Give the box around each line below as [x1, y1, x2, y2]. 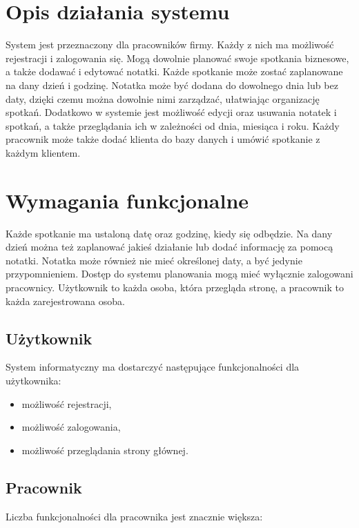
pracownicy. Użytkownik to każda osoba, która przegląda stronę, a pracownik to [6, 280, 344, 294]
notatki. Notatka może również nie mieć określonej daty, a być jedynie [6, 253, 302, 267]
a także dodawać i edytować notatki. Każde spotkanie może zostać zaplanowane [6, 64, 343, 79]
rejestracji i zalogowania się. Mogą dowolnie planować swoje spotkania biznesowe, [6, 50, 349, 65]
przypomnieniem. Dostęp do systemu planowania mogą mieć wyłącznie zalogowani [6, 266, 353, 281]
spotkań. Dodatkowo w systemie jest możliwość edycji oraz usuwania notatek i [6, 105, 337, 119]
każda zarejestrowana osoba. [6, 293, 125, 308]
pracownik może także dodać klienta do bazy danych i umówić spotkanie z [6, 132, 320, 146]
